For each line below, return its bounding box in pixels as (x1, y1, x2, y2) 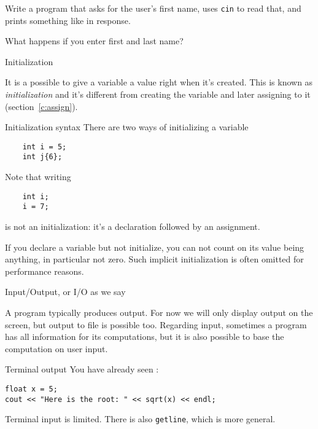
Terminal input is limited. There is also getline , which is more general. (5, 412, 276, 425)
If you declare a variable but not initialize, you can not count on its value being (5, 240, 304, 253)
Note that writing (5, 170, 71, 183)
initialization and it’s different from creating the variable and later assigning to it (5, 88, 311, 101)
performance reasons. (5, 264, 84, 277)
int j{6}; (22, 152, 63, 162)
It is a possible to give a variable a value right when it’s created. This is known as (5, 76, 313, 89)
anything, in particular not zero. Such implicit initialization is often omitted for (5, 253, 304, 266)
